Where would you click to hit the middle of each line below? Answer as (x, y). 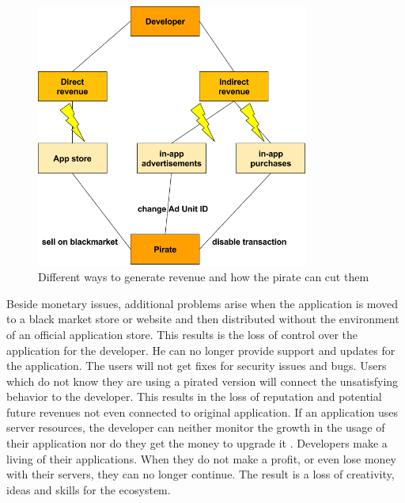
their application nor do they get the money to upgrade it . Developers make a (197, 443)
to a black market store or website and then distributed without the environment (203, 319)
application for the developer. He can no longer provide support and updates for (201, 350)
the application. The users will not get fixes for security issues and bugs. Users (197, 366)
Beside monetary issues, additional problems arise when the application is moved (202, 303)
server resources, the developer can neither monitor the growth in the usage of (196, 427)
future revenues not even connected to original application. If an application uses (202, 412)
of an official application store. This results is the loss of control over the (182, 334)
